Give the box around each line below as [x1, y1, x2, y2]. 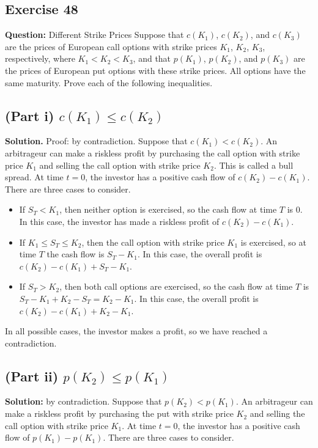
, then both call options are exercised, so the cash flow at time [59, 280, 293, 293]
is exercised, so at [240, 235, 306, 248]
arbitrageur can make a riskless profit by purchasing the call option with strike [5, 146, 300, 159]
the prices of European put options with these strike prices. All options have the [5, 64, 306, 76]
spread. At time [5, 171, 64, 183]
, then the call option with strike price [81, 235, 224, 248]
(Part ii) [5, 366, 59, 385]
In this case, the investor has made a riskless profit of [19, 215, 220, 227]
